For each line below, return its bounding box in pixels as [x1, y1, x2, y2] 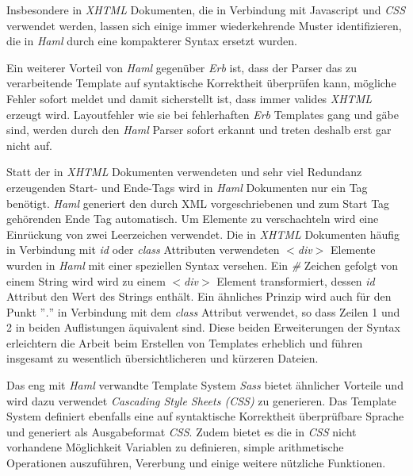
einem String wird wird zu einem [6, 272, 166, 289]
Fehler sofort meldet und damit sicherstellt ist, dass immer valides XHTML [6, 90, 372, 106]
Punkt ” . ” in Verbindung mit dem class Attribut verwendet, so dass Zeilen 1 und [6, 303, 400, 320]
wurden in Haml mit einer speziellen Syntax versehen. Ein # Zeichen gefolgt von [6, 256, 399, 273]
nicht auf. [6, 136, 52, 153]
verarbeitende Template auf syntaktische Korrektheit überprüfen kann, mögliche [6, 75, 396, 91]
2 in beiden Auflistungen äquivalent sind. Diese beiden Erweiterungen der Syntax [6, 319, 401, 336]
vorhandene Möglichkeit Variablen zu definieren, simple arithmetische [6, 439, 344, 455]
